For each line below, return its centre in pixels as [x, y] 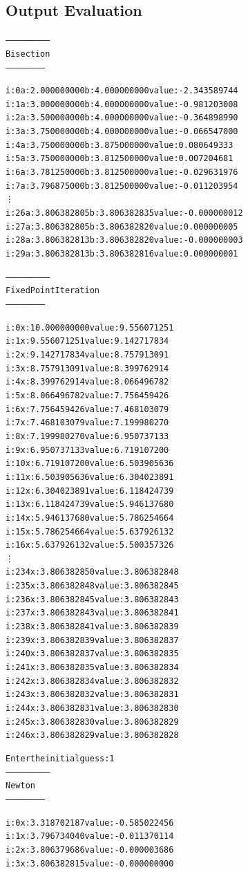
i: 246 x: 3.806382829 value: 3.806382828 [92, 735]
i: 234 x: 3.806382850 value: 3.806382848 [92, 572]
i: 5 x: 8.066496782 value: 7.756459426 [87, 395]
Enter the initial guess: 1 [60, 759]
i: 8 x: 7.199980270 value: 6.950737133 [87, 436]
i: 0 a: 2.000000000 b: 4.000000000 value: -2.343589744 [122, 91]
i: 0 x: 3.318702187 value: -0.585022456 [90, 823]
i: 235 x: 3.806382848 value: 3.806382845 [92, 586]
